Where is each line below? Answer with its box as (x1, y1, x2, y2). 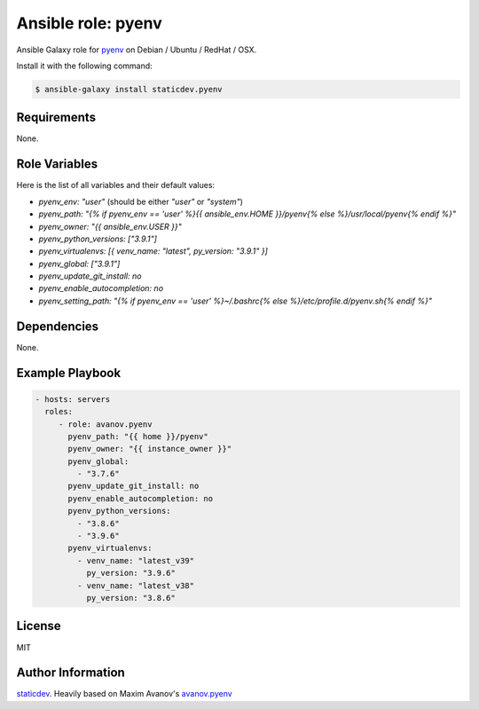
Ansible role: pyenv (16, 13, 163, 33)
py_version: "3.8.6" (86, 593, 177, 603)
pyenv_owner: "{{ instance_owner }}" (67, 444, 232, 454)
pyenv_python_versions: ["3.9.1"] (38, 233, 157, 244)
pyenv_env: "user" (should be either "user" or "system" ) (38, 196, 244, 207)
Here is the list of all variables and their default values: (16, 180, 216, 191)
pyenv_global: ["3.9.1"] (38, 258, 121, 269)
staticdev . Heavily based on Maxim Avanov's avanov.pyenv (16, 689, 232, 699)
